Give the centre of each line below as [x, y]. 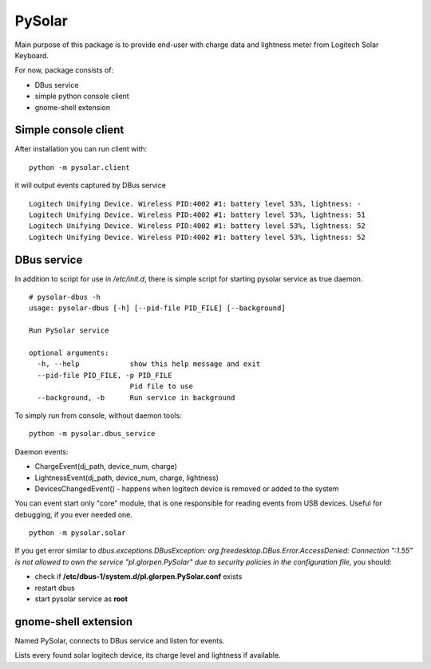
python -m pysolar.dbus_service [92, 434]
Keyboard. [32, 55]
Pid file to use [161, 386]
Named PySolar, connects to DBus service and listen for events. [120, 640]
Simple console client [69, 130]
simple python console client [82, 96]
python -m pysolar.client [80, 167]
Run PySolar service [69, 331]
